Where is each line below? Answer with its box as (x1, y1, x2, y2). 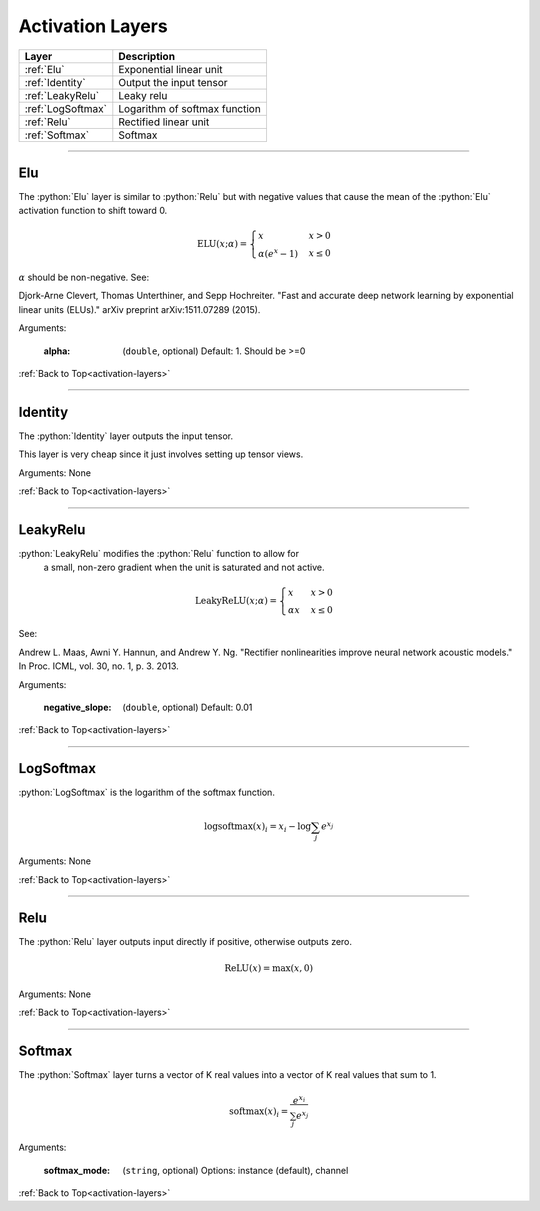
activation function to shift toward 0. (18, 205, 168, 217)
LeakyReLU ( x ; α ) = (195, 595, 277, 606)
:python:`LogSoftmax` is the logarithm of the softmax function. (18, 786, 275, 799)
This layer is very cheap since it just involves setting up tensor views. (18, 448, 304, 460)
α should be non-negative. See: (18, 271, 150, 284)
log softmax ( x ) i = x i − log (203, 821, 312, 835)
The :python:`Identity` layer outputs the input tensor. (18, 430, 234, 442)
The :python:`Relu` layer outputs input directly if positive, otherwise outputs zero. (18, 936, 353, 948)
